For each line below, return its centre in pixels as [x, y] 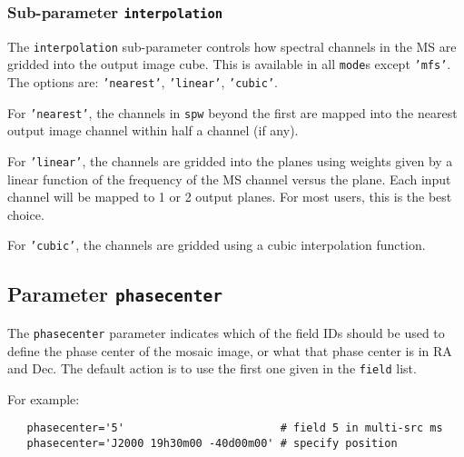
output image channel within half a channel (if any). [153, 130]
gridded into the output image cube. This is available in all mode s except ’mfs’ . [229, 64]
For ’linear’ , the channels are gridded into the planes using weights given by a [230, 161]
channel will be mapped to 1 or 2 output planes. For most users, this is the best [230, 197]
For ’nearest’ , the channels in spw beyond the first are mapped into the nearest [232, 112]
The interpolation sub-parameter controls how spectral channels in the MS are [232, 46]
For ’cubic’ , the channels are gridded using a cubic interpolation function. [217, 245]
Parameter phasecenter [115, 294]
